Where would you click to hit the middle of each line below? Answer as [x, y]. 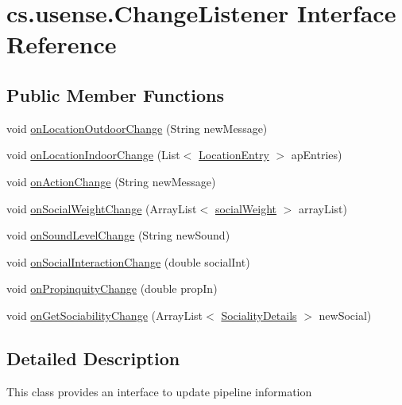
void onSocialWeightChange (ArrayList [102, 208]
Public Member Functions [115, 94]
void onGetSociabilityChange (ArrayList [105, 315]
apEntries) [317, 155]
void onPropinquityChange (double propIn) [112, 288]
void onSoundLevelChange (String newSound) [118, 235]
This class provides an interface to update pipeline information [159, 391]
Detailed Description [93, 358]
